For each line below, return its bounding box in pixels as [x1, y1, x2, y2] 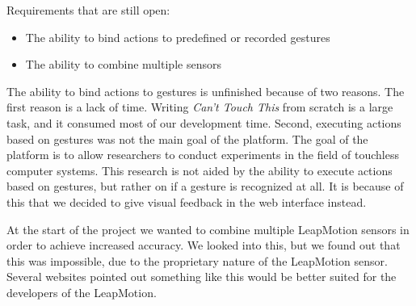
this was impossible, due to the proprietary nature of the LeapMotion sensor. [6, 252, 388, 269]
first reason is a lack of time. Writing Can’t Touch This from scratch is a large [6, 99, 393, 115]
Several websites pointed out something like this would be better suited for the [6, 268, 397, 285]
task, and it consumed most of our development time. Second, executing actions [6, 114, 401, 131]
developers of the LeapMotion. [6, 283, 157, 300]
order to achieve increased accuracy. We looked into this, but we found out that [6, 237, 401, 254]
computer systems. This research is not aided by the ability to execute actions [6, 161, 393, 178]
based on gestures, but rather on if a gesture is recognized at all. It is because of [6, 178, 404, 195]
